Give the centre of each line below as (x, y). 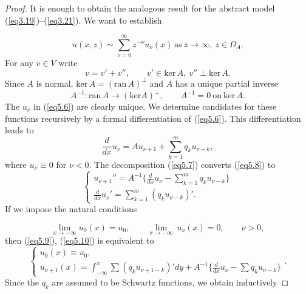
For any (19, 63)
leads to (19, 130)
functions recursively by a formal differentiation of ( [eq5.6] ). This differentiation (153, 118)
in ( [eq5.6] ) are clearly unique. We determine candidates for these (155, 106)
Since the (22, 282)
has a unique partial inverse (226, 83)
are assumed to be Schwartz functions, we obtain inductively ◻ (170, 282)
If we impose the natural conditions (71, 209)
